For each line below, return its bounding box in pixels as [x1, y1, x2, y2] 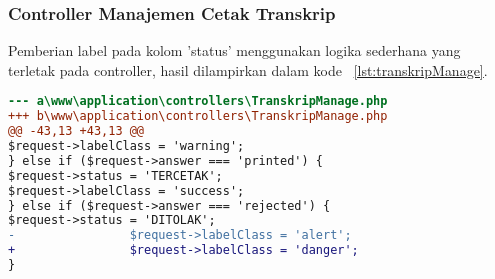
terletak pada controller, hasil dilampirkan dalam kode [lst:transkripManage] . [8, 59, 488, 80]
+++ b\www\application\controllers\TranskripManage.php [8, 109, 388, 124]
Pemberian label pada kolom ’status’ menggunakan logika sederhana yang [8, 40, 461, 61]
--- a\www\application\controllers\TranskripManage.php [8, 94, 388, 109]
